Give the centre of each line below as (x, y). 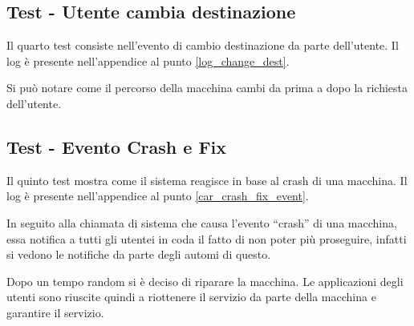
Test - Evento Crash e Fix (117, 146)
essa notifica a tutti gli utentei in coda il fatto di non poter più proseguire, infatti (207, 238)
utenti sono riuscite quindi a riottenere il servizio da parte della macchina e (191, 297)
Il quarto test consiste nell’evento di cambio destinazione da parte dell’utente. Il (203, 45)
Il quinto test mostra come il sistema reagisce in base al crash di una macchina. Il (207, 180)
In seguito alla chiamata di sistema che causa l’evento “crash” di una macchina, (202, 222)
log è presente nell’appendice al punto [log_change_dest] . (148, 60)
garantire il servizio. (55, 312)
